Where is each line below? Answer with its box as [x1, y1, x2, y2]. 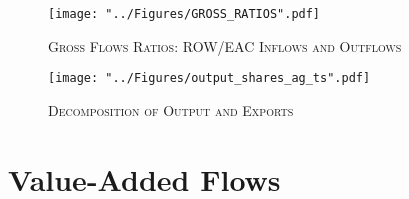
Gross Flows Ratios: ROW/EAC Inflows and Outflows [48, 35, 402, 56]
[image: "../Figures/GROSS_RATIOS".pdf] [48, 7, 321, 21]
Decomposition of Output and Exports [48, 99, 294, 120]
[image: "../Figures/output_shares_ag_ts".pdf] [48, 71, 371, 86]
